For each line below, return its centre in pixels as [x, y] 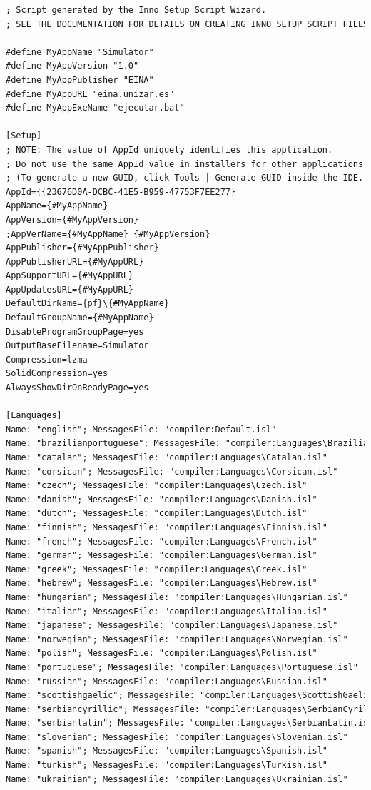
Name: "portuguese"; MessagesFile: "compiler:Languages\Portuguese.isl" [182, 667]
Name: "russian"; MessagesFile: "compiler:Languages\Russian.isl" [167, 681]
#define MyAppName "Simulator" [80, 52]
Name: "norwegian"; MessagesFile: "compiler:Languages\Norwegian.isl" [177, 639]
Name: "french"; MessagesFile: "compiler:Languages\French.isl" [162, 541]
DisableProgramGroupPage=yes [75, 331]
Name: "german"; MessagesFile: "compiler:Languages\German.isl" [162, 556]
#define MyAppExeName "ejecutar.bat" [95, 108]
